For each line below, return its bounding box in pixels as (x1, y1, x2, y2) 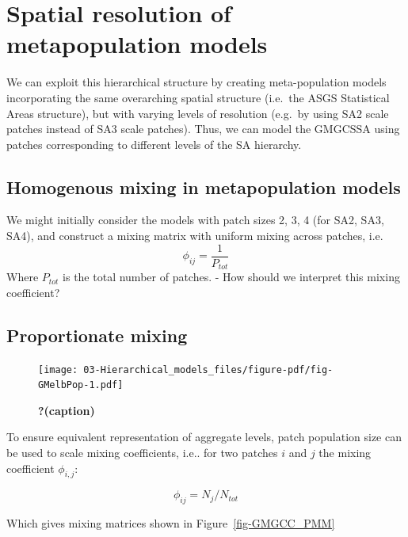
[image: (38, 364, 78, 375)
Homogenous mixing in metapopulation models (6, 174, 401, 199)
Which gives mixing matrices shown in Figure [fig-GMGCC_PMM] (6, 515, 335, 531)
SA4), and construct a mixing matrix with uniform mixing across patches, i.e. (6, 227, 383, 244)
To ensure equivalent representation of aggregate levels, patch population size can (6, 428, 402, 445)
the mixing (318, 444, 372, 461)
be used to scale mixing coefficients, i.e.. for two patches (6, 444, 278, 461)
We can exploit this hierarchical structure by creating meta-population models (6, 74, 387, 90)
